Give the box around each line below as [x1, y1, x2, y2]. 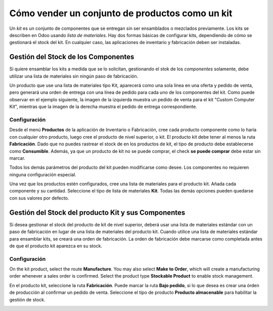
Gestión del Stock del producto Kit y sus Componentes [9, 208, 186, 217]
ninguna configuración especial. [9, 171, 77, 177]
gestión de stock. [9, 296, 45, 302]
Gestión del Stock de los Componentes [9, 53, 134, 61]
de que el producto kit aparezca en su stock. [9, 243, 103, 249]
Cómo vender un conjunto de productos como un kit [9, 8, 233, 19]
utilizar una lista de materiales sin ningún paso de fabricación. [9, 73, 139, 79]
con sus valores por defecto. [9, 195, 69, 201]
